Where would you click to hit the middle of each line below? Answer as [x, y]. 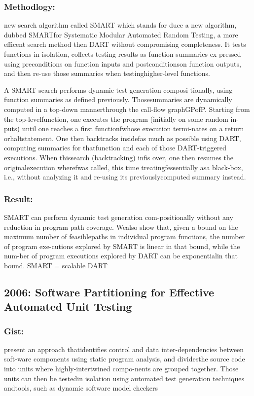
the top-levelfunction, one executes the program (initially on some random [116, 119]
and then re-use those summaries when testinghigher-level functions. [107, 73]
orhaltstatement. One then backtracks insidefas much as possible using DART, [123, 138]
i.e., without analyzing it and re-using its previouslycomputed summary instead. [125, 177]
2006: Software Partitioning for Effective [109, 292]
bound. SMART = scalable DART [56, 265]
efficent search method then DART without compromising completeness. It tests [125, 44]
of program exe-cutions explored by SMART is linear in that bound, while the [122, 246]
